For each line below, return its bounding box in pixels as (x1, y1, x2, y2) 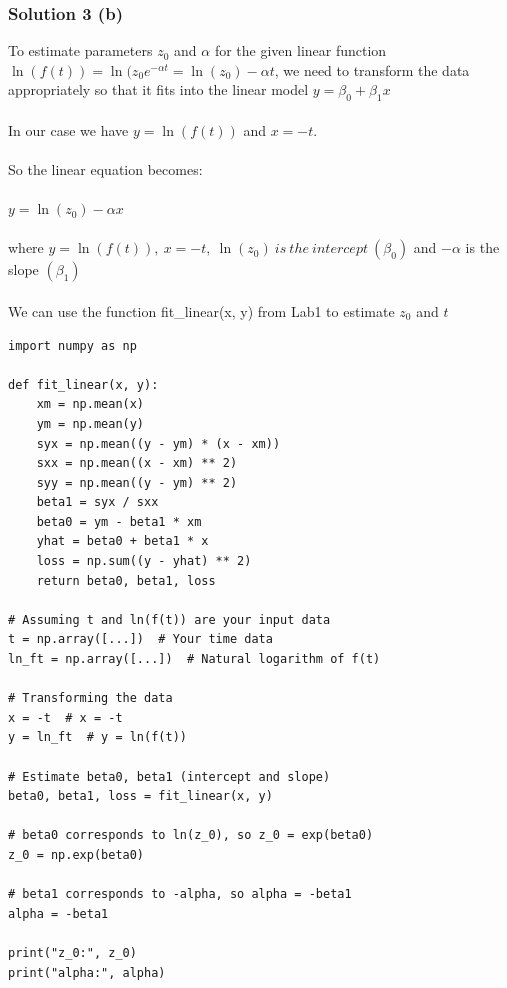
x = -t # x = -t (8, 710, 123, 725)
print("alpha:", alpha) (8, 965, 166, 980)
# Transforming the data (8, 691, 173, 706)
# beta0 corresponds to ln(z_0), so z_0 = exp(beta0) (8, 828, 374, 843)
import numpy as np (8, 338, 137, 353)
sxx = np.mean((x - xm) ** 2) (36, 456, 238, 471)
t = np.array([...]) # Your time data (8, 632, 273, 647)
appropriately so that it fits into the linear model (8, 79, 309, 100)
